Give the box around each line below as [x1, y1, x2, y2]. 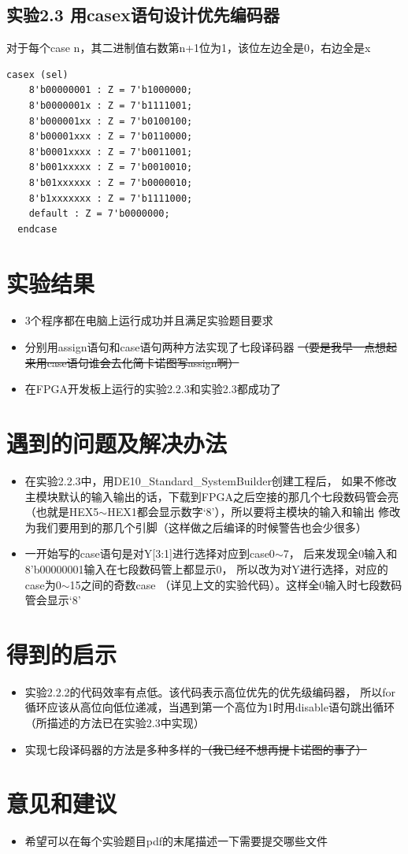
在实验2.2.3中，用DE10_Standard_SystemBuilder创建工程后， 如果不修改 [24, 472, 397, 488]
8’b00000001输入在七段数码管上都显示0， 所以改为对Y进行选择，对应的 [24, 560, 388, 577]
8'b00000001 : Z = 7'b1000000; [28, 84, 193, 96]
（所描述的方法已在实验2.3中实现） [24, 715, 205, 731]
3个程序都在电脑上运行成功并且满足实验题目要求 [24, 312, 273, 329]
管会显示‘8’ [24, 592, 81, 608]
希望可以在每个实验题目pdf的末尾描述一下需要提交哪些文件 [24, 833, 328, 849]
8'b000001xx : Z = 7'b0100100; [28, 115, 193, 127]
